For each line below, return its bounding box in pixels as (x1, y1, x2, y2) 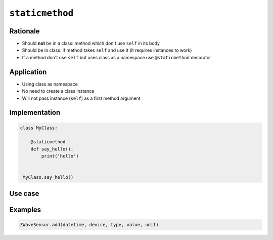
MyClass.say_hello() (23, 175, 74, 180)
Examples (9, 205, 41, 214)
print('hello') (41, 153, 79, 159)
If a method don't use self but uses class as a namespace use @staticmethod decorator (22, 54, 212, 60)
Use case (9, 189, 39, 197)
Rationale (9, 27, 40, 35)
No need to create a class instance (22, 88, 95, 94)
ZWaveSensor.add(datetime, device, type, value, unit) (20, 222, 159, 227)
